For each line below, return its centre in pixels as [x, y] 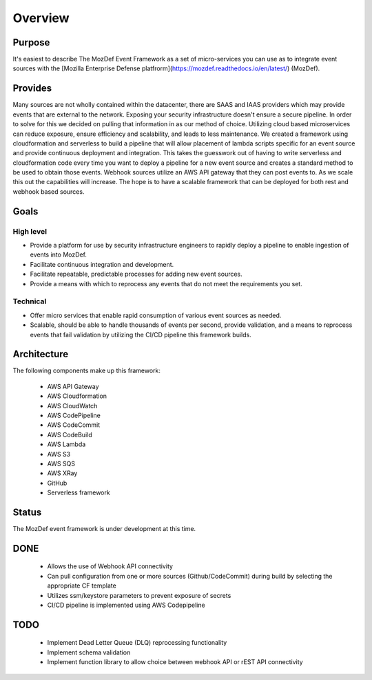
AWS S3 [59, 454]
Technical [30, 301]
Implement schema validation [89, 652]
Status [27, 512]
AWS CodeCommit [74, 425]
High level [30, 231]
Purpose [31, 42]
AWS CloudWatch [72, 406]
